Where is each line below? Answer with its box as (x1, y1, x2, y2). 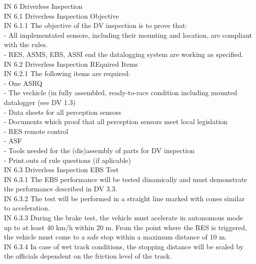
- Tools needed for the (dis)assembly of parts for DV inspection (4, 145, 194, 155)
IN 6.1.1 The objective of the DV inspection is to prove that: (4, 20, 188, 30)
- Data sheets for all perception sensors (4, 106, 122, 117)
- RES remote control (4, 126, 68, 136)
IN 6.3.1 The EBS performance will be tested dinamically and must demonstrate (4, 174, 247, 184)
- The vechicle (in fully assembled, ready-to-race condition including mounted (4, 87, 237, 98)
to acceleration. (4, 203, 50, 213)
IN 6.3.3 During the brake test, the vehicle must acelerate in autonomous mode (4, 212, 243, 223)
